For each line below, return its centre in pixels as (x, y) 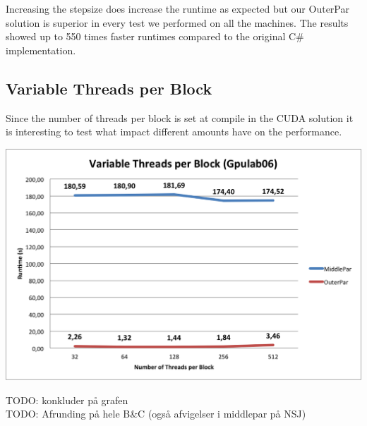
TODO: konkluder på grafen (67, 400)
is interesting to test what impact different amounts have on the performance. (174, 132)
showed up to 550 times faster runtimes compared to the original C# (155, 36)
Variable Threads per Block (109, 88)
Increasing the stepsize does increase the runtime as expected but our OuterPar (178, 8)
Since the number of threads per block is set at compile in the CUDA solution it (180, 117)
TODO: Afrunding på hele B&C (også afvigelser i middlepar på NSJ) (156, 414)
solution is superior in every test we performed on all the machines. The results (177, 22)
